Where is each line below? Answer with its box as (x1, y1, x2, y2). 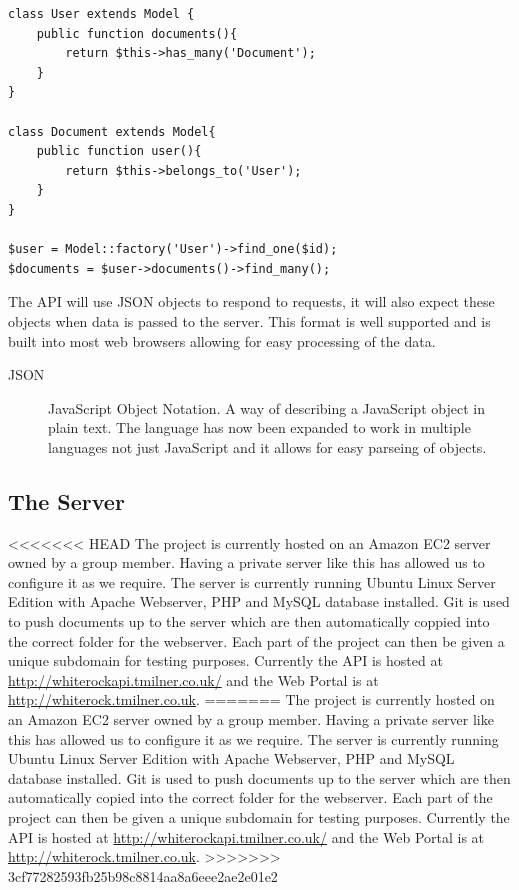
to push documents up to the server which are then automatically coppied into (8, 611, 490, 632)
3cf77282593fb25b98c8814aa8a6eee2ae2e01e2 (8, 865, 278, 886)
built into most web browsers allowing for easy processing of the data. (8, 330, 436, 351)
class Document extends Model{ (8, 124, 216, 139)
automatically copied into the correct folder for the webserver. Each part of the (8, 787, 493, 808)
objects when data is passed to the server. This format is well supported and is (8, 310, 491, 331)
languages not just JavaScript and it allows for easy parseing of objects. (48, 436, 487, 457)
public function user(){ (36, 144, 202, 159)
